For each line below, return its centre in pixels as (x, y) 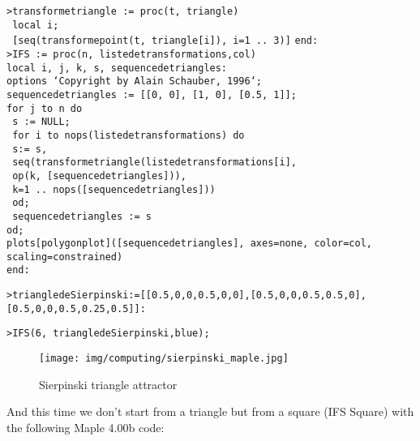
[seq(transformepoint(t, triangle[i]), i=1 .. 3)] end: (165, 41)
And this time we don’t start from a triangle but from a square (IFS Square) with (210, 411)
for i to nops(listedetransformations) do (129, 135)
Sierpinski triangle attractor (108, 384)
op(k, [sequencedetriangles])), (99, 176)
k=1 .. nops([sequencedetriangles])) (114, 189)
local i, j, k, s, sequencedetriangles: (117, 68)
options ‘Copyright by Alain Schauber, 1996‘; (134, 81)
